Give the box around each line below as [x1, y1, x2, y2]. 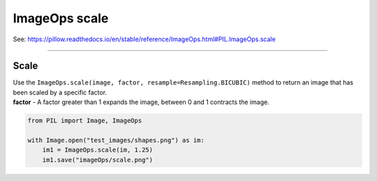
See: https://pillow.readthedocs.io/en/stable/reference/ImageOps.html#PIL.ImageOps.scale [13, 35, 276, 43]
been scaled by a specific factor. [13, 88, 108, 96]
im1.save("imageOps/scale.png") [42, 156, 154, 164]
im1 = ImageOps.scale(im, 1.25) [42, 146, 154, 154]
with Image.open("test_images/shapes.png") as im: [27, 136, 205, 144]
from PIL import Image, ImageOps [27, 117, 142, 125]
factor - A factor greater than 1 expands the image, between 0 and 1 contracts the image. [13, 98, 270, 106]
